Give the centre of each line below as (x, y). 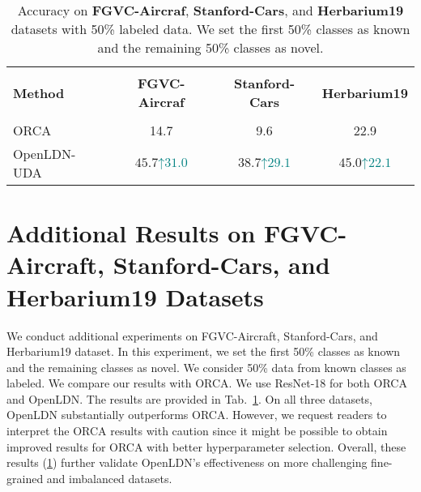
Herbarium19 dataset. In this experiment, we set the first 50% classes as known (204, 351)
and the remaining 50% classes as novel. (210, 47)
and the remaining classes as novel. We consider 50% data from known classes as (206, 367)
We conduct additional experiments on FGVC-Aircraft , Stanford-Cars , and (192, 335)
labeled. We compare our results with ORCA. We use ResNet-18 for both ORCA (207, 383)
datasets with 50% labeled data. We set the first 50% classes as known (210, 29)
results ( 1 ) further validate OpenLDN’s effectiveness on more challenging (187, 462)
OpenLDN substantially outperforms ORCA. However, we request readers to (197, 415)
